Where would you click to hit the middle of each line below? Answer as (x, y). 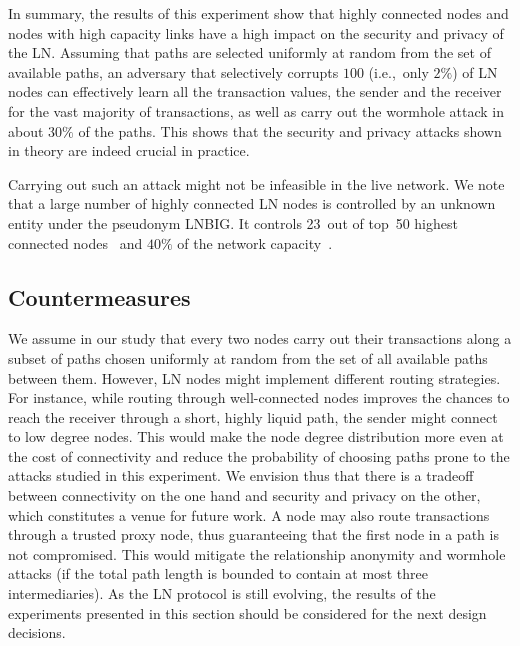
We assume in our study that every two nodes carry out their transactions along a (260, 338)
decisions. (37, 632)
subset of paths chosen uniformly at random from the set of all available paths (248, 357)
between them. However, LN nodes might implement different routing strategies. (254, 377)
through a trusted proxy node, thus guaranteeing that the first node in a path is (253, 534)
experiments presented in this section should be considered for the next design (247, 612)
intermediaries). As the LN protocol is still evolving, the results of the (222, 593)
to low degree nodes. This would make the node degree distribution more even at (256, 436)
